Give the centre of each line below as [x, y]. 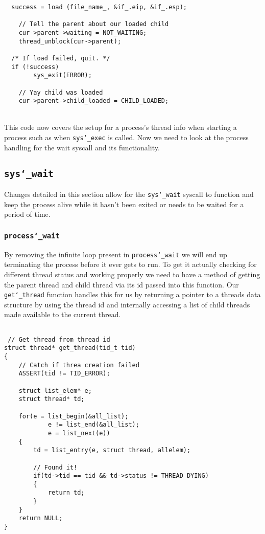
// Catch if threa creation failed [79, 365]
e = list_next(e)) [79, 433]
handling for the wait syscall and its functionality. [82, 147]
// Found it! [55, 467]
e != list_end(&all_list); [93, 425]
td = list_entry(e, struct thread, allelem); [112, 450]
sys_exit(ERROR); [63, 75]
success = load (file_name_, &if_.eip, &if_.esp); [99, 7]
